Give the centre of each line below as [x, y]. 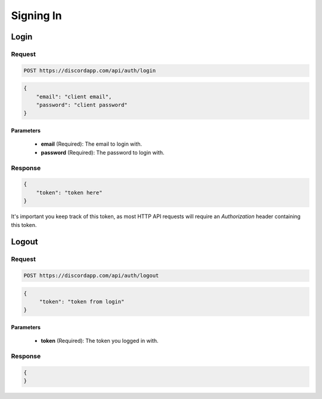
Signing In [36, 16]
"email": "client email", [74, 96]
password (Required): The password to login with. [103, 152]
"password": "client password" [82, 105]
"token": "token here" [69, 192]
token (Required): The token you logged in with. [100, 341]
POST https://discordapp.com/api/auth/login [90, 70]
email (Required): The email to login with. [92, 144]
